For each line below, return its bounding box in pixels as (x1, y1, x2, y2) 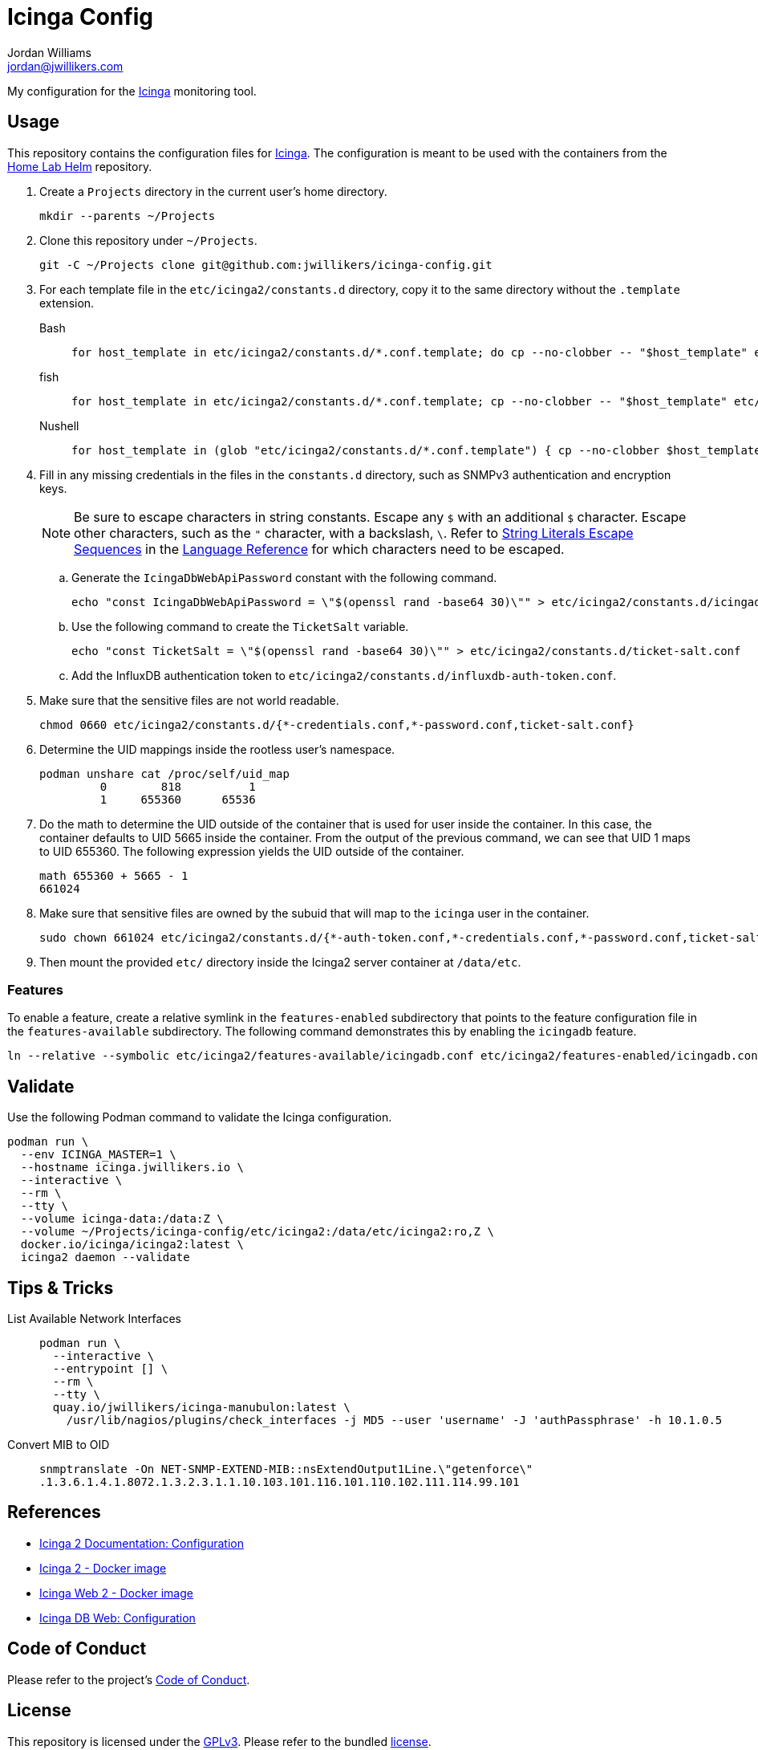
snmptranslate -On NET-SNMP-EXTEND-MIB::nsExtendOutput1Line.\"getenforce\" (39, 1463, 533, 1476)
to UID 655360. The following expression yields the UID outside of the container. (39, 844, 464, 858)
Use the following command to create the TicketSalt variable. (71, 619, 409, 633)
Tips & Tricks (7, 1277, 114, 1298)
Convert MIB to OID (7, 1438, 110, 1452)
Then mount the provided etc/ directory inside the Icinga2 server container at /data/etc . (39, 954, 521, 969)
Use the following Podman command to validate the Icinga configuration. (7, 1110, 392, 1125)
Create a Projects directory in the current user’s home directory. (39, 184, 387, 198)
